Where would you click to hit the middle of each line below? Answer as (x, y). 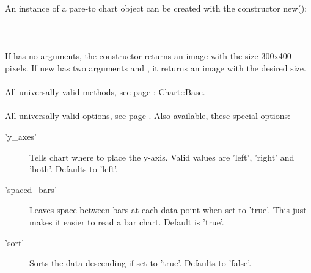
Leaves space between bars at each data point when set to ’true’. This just (168, 210)
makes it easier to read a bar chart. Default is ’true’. (127, 221)
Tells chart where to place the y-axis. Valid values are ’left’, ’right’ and (162, 157)
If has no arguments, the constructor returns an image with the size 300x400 (148, 56)
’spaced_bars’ (31, 189)
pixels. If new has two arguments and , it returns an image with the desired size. (155, 67)
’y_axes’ (21, 136)
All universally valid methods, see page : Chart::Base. (105, 92)
